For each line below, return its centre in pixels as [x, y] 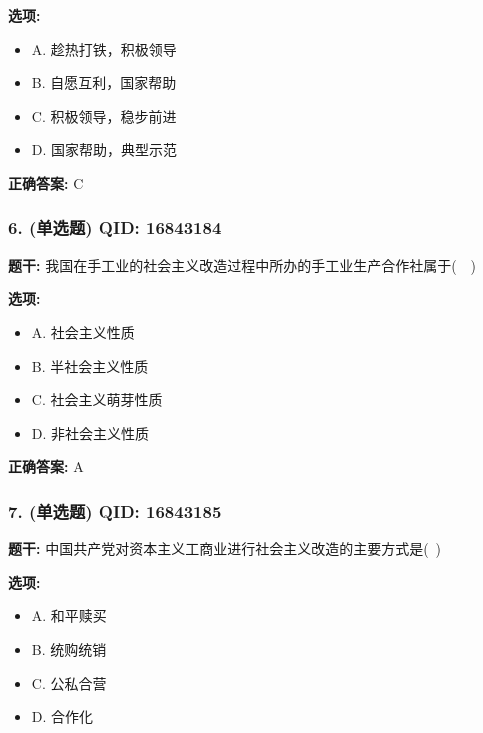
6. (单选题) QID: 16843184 [115, 227]
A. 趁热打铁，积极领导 [104, 48]
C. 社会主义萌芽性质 [97, 399]
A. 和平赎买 [69, 615]
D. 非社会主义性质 [90, 432]
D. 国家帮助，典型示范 [104, 149]
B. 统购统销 [69, 648]
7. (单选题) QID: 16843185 [115, 510]
